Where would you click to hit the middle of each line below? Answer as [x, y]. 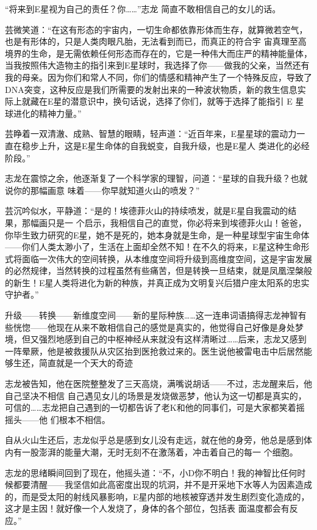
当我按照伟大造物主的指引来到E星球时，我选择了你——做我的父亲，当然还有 [157, 65]
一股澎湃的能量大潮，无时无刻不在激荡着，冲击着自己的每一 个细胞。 [160, 452]
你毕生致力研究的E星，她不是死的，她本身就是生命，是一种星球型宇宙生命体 [157, 234]
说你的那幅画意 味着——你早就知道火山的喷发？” [102, 190]
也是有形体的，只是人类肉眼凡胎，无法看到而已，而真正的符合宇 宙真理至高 [156, 41]
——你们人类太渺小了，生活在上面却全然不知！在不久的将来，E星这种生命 [153, 247]
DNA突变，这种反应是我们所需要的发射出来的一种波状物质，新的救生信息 [151, 89]
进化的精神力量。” [47, 113]
